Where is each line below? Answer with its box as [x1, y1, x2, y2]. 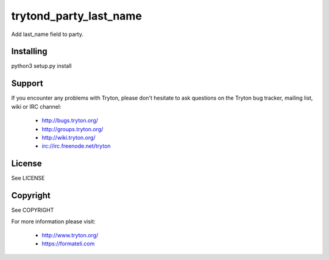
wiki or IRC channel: [11, 103, 62, 110]
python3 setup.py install [11, 62, 72, 70]
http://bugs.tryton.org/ [41, 117, 99, 125]
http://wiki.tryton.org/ [41, 134, 96, 141]
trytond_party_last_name [11, 9, 143, 23]
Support [11, 78, 43, 88]
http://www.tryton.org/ [41, 231, 99, 239]
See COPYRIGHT [11, 206, 54, 214]
